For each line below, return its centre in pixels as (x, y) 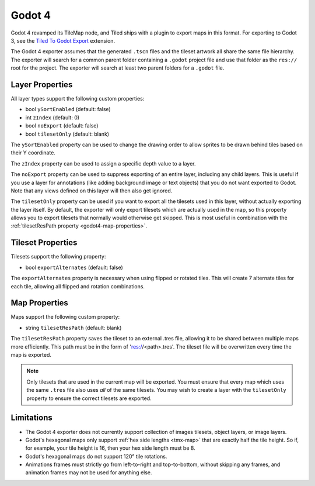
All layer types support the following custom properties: (78, 99)
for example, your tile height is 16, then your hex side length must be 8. (110, 448)
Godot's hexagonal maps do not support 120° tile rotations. (96, 456)
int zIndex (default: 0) (52, 118)
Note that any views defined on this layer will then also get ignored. (92, 191)
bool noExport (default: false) (62, 126)
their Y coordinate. (33, 153)
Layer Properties (42, 85)
